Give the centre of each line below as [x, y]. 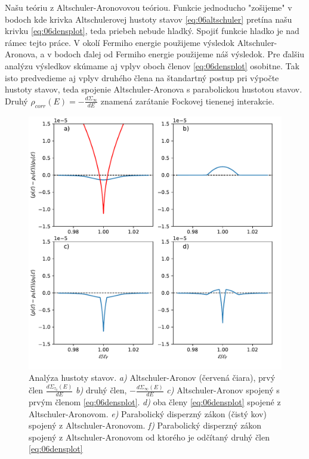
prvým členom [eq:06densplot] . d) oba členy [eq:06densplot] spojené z [155, 401]
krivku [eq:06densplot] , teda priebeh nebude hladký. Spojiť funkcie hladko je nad [152, 31]
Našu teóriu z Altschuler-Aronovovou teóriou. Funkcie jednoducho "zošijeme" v [149, 7]
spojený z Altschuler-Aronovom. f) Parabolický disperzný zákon [145, 425]
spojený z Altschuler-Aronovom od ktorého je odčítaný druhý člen [149, 437]
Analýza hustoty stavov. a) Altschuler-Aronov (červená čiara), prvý [152, 378]
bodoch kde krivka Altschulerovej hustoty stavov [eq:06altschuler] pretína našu [149, 19]
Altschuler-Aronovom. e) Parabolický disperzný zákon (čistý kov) [148, 413]
